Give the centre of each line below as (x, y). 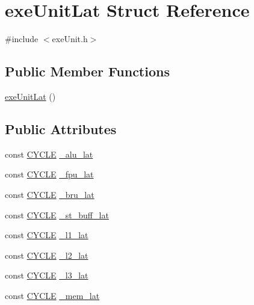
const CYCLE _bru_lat (50, 194)
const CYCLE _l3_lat (47, 275)
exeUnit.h (70, 39)
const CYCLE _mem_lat (52, 295)
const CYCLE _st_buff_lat (57, 214)
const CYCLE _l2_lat (47, 255)
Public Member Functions (87, 71)
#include (22, 39)
